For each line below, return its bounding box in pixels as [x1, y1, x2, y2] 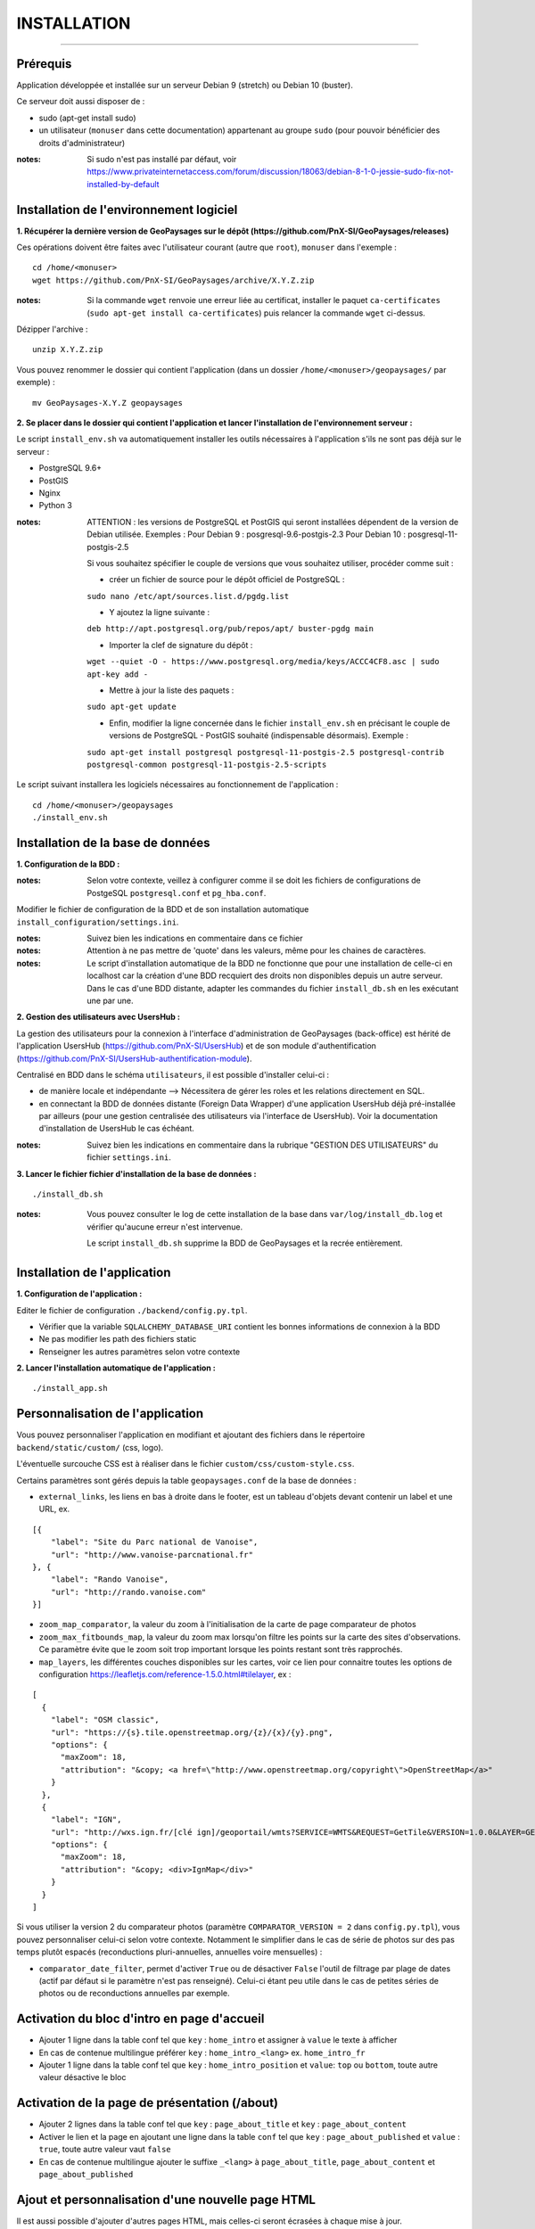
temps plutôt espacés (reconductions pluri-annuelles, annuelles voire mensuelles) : [16, 1946, 323, 1957]
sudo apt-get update [86, 702, 177, 712]
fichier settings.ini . [86, 1152, 171, 1163]
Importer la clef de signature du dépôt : [109, 639, 253, 650]
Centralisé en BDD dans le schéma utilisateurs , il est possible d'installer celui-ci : [16, 1069, 330, 1080]
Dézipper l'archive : [16, 324, 88, 334]
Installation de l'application [16, 1265, 171, 1280]
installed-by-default [86, 178, 160, 189]
